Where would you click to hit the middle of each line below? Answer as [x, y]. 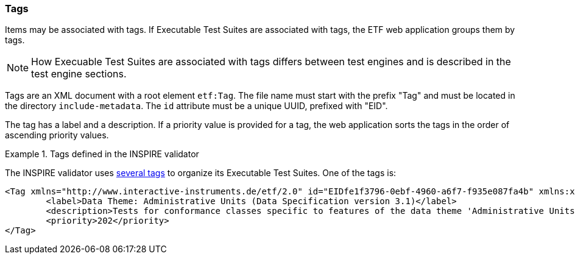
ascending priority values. [57, 135]
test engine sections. [79, 74]
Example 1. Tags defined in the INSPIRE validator [102, 154]
